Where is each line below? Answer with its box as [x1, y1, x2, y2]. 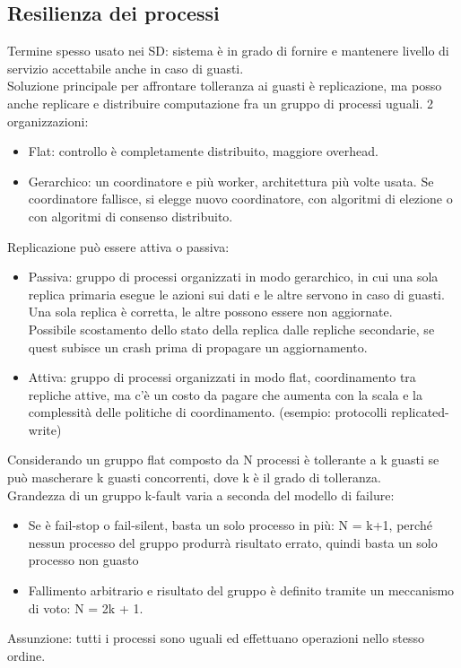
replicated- [391, 403, 449, 421]
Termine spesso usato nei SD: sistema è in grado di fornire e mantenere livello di [7, 41, 449, 60]
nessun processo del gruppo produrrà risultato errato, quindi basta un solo [28, 533, 438, 551]
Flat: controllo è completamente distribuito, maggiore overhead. [28, 142, 378, 160]
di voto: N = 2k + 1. [28, 598, 144, 617]
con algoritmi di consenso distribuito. [28, 206, 233, 225]
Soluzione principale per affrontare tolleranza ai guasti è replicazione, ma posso [7, 76, 442, 95]
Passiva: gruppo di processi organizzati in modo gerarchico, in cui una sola [28, 267, 439, 286]
